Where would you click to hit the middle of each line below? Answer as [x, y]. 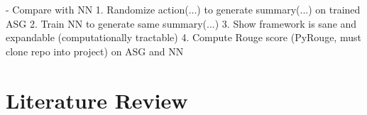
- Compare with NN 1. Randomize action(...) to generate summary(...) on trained [183, 9]
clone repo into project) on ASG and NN [95, 51]
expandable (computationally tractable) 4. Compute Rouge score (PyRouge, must [183, 37]
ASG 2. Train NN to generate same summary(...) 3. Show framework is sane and [181, 23]
